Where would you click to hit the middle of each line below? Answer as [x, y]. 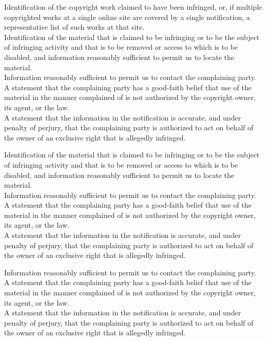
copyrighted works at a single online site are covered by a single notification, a [127, 17]
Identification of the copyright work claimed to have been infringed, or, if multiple [133, 7]
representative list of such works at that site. [74, 27]
